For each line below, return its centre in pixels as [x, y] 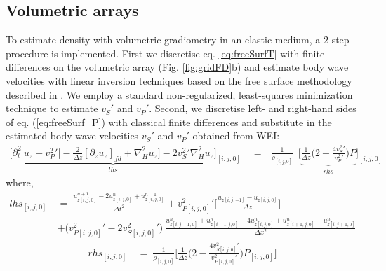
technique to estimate [52, 108]
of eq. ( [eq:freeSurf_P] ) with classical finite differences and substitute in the [169, 121]
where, [20, 182]
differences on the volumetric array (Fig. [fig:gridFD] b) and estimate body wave [177, 67]
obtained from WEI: [236, 135]
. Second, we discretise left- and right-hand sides [253, 108]
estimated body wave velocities [72, 135]
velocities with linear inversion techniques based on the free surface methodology [179, 80]
